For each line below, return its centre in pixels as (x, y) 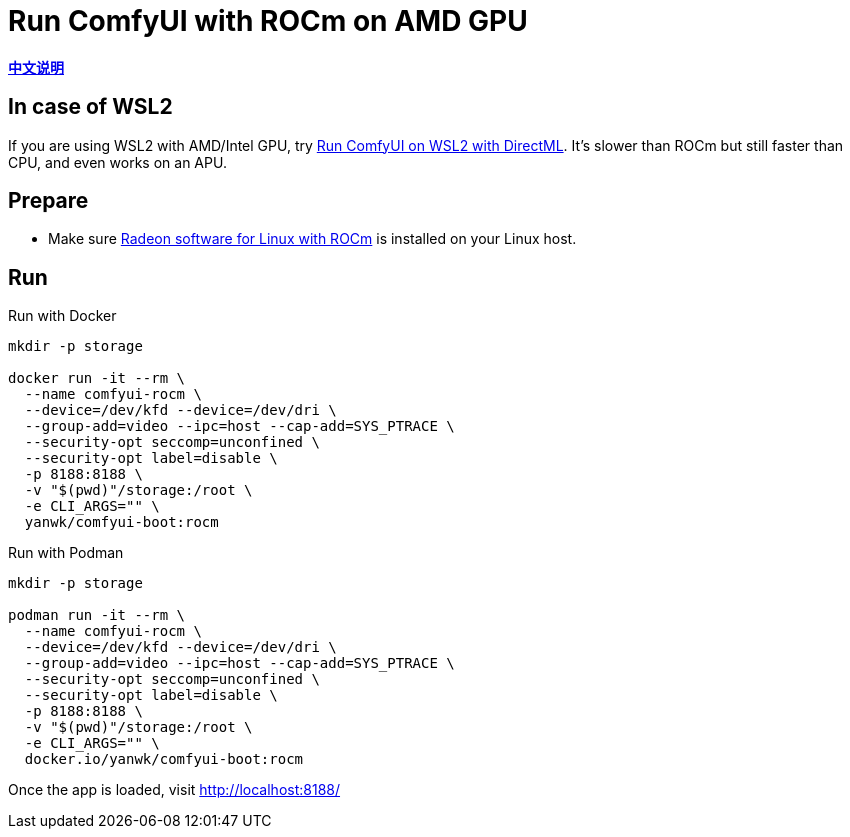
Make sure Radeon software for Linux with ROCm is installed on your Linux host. (312, 239)
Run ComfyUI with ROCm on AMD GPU (268, 21)
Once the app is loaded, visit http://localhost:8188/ (174, 790)
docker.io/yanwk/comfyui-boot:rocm (164, 759)
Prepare (48, 201)
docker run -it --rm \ (97, 378)
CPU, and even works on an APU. (117, 162)
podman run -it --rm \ (97, 615)
